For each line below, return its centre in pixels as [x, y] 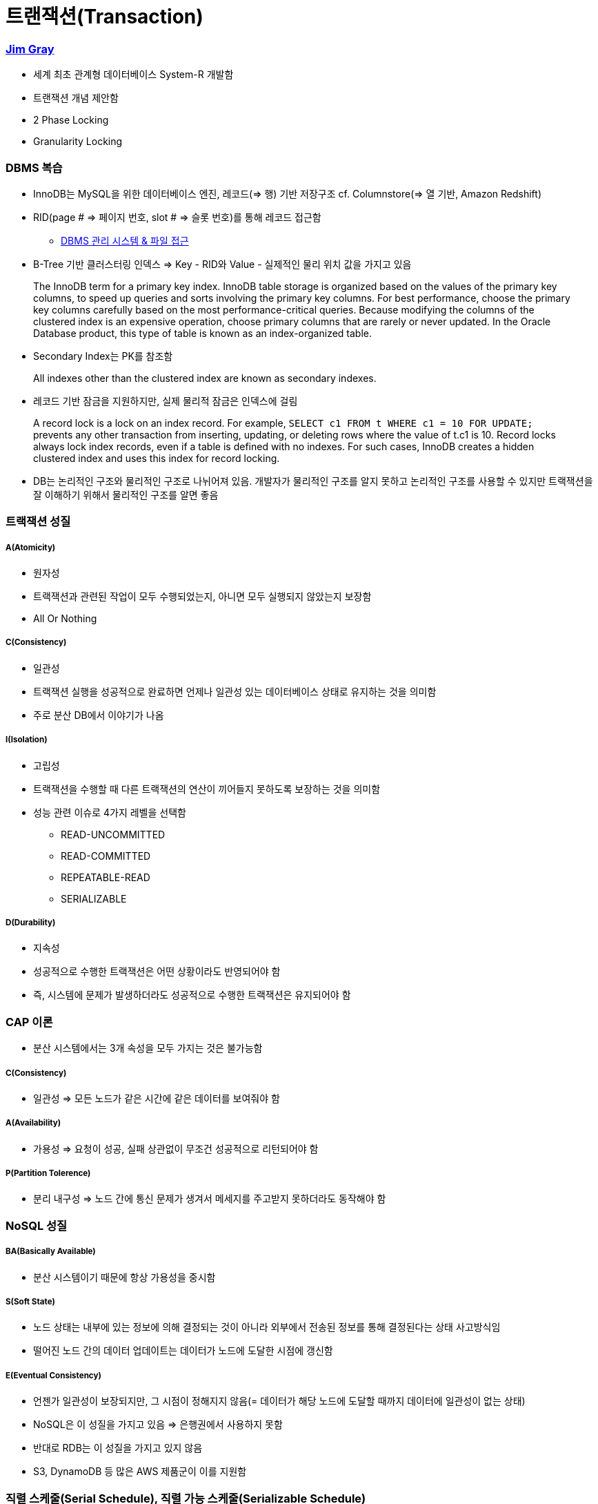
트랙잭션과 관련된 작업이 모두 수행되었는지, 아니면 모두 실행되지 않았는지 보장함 [202, 597]
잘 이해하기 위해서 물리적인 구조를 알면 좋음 [126, 494]
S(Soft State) [30, 1302]
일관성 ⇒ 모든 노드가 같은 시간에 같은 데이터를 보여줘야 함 [157, 1098]
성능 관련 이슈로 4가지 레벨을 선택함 [110, 812]
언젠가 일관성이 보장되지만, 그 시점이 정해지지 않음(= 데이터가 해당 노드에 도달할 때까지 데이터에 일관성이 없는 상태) [279, 1401]
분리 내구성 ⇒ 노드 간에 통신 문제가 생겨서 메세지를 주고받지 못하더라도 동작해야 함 [210, 1199]
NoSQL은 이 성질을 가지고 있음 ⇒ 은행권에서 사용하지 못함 [158, 1425]
